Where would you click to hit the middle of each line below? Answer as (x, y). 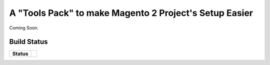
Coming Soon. (24, 28)
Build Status (28, 42)
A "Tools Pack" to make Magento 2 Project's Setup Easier (131, 13)
